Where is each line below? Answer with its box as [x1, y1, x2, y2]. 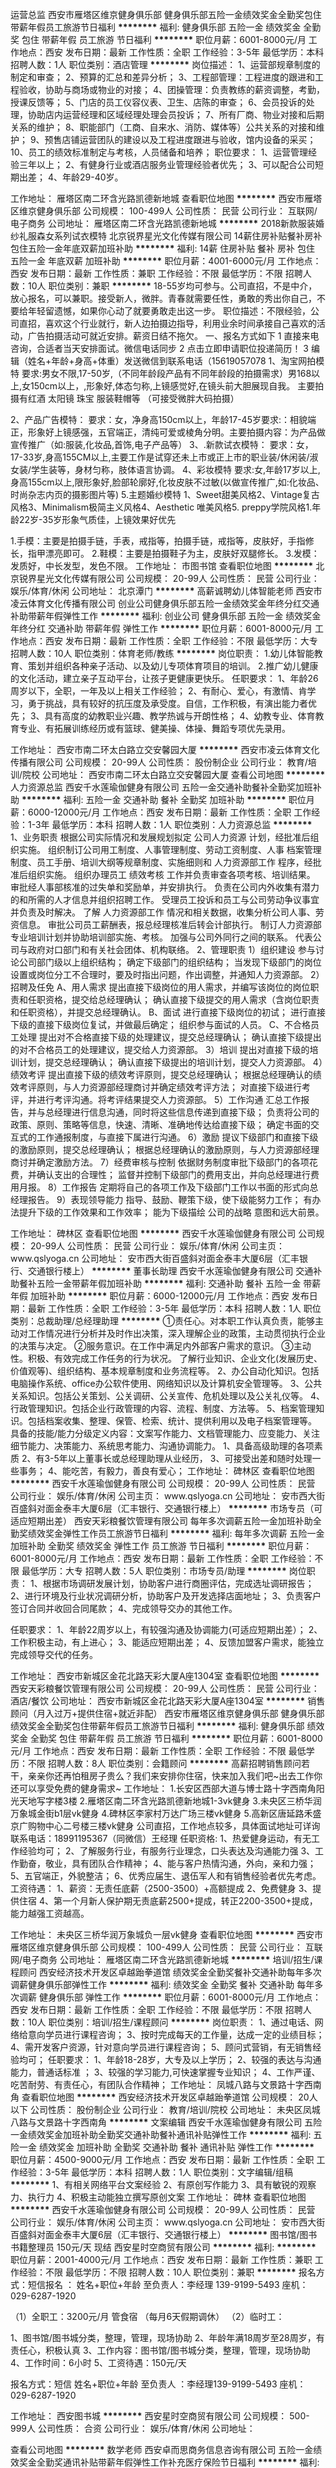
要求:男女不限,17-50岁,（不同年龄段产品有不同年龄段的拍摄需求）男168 [21, 368, 312, 379]
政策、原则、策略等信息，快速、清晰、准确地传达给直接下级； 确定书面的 [10, 1119, 311, 1130]
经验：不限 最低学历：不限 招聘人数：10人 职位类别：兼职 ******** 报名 [18, 2266, 317, 2278]
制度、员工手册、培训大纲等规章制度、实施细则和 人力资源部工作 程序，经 [10, 856, 313, 868]
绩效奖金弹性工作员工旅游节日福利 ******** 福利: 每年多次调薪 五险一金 [27, 1528, 325, 1539]
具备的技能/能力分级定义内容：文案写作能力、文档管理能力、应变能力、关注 [10, 1428, 321, 1439]
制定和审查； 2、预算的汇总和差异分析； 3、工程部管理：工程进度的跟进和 [10, 71, 316, 83]
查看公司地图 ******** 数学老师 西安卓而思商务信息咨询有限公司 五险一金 [10, 2444, 314, 2455]
